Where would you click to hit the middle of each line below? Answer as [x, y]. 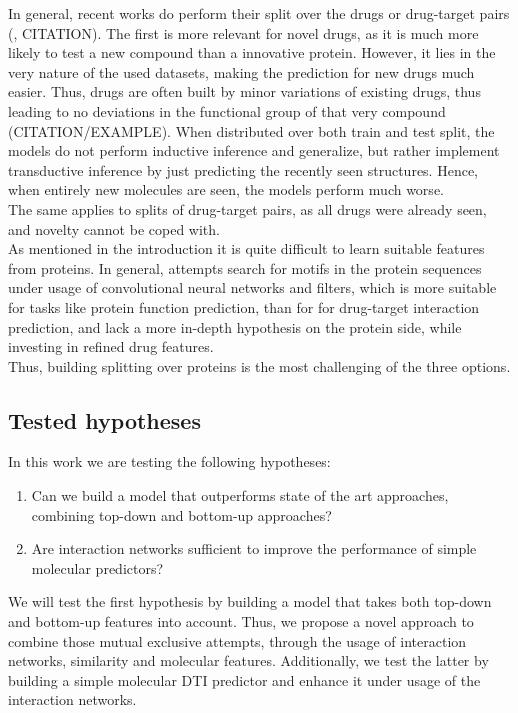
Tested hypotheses [104, 419]
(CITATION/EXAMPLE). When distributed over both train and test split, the [251, 130]
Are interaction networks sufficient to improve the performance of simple [254, 548]
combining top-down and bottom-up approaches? [181, 514]
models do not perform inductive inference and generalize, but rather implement [254, 150]
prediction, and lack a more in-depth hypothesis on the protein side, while [235, 326]
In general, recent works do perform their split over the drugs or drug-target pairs [259, 13]
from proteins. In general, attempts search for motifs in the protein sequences [245, 267]
